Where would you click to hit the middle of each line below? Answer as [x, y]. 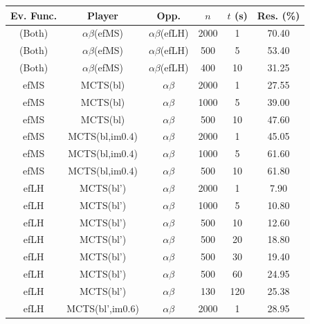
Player [103, 15]
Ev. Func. [34, 15]
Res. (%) [279, 15]
